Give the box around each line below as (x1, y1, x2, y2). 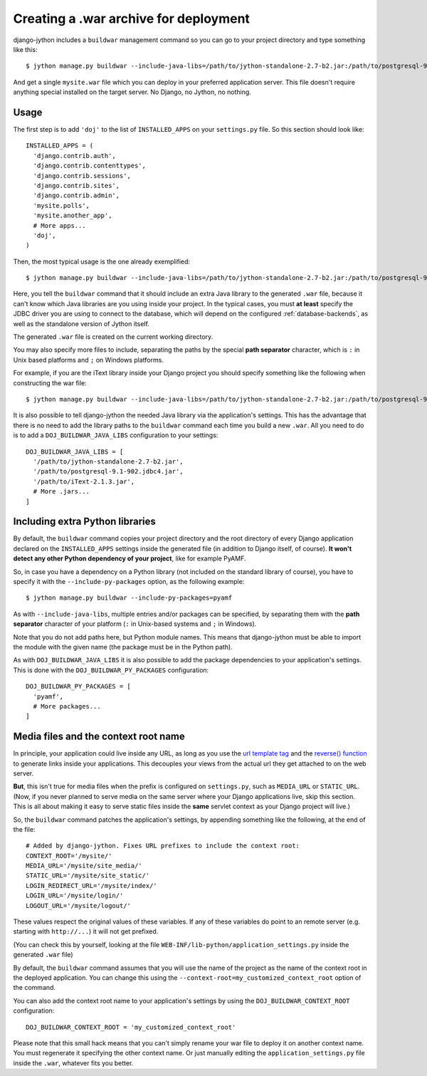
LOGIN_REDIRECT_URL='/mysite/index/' (26, 882, 158, 889)
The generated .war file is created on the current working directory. (13, 333, 213, 341)
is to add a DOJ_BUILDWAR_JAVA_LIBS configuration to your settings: (13, 431, 218, 439)
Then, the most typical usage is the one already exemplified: (13, 257, 191, 266)
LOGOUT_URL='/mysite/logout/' (26, 902, 132, 909)
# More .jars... (33, 488, 90, 496)
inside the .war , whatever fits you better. (13, 1058, 134, 1067)
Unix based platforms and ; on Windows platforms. (13, 355, 164, 364)
